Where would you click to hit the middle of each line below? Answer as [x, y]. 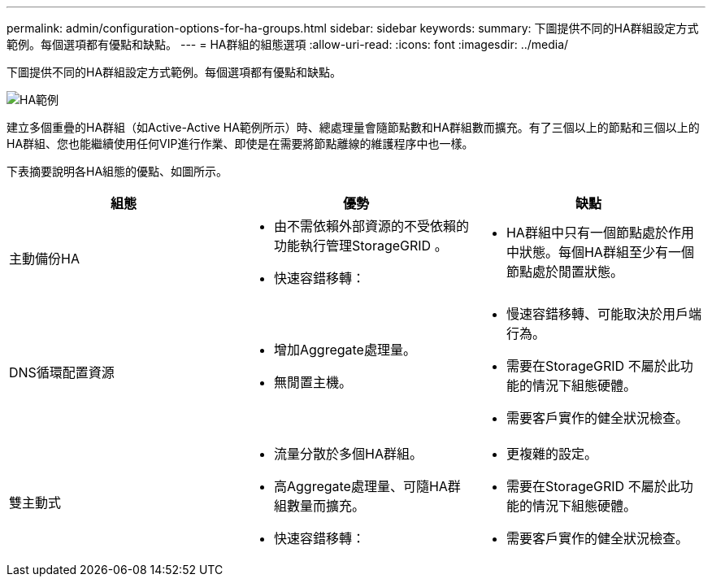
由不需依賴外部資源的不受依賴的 [371, 226]
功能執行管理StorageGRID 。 [360, 246]
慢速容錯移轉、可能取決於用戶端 [603, 314]
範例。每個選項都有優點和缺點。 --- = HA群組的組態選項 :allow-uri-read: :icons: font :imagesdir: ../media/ [288, 44]
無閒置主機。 [313, 382]
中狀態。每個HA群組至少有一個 [600, 252]
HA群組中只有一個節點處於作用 [600, 233]
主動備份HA [44, 259]
